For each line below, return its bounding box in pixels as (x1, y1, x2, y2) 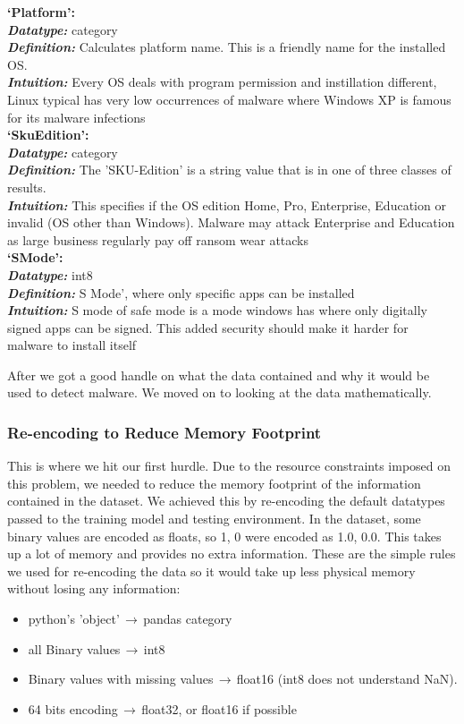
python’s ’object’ (28, 609, 120, 628)
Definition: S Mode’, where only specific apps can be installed (7, 283, 355, 302)
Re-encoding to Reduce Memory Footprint (7, 421, 322, 443)
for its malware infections (7, 107, 146, 126)
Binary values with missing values (28, 669, 214, 688)
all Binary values (28, 639, 121, 658)
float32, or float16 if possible (141, 699, 297, 718)
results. (7, 177, 46, 196)
